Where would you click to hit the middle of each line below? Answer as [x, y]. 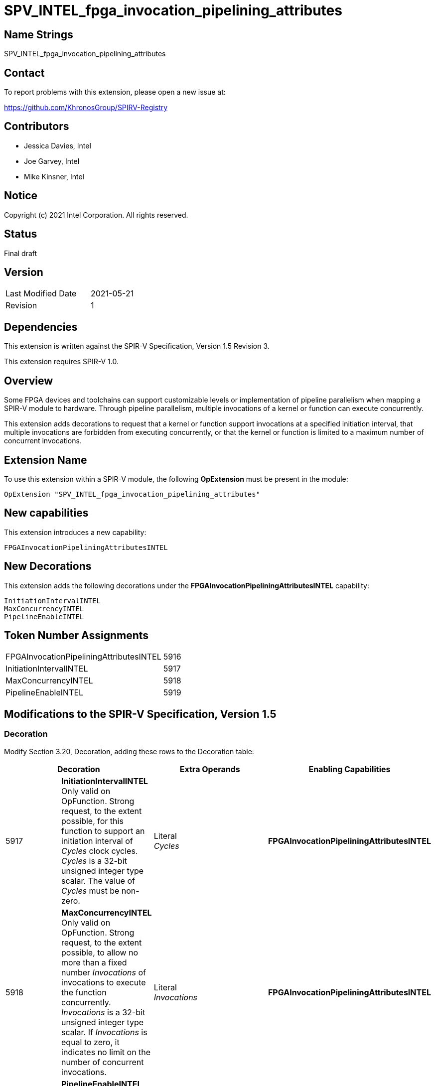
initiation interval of [97, 841]
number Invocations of [104, 972]
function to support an [103, 831]
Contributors [37, 127]
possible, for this [92, 821]
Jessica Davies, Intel [58, 145]
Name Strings [39, 34]
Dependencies [41, 327]
